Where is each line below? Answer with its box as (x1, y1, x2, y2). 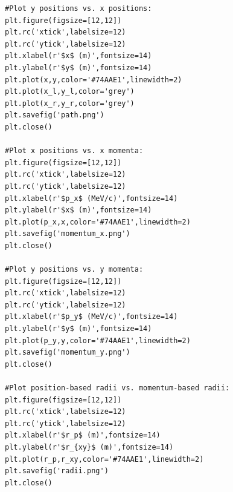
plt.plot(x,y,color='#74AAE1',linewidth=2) (5, 75, 182, 84)
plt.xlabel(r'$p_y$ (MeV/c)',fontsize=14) (5, 312, 178, 321)
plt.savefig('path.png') (5, 111, 104, 120)
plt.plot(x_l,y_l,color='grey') (5, 87, 135, 96)
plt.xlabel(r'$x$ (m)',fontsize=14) (5, 51, 152, 61)
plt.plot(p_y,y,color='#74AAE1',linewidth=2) (5, 336, 191, 345)
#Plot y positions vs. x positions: (5, 4, 152, 13)
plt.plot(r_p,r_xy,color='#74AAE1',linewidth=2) (5, 454, 204, 464)
